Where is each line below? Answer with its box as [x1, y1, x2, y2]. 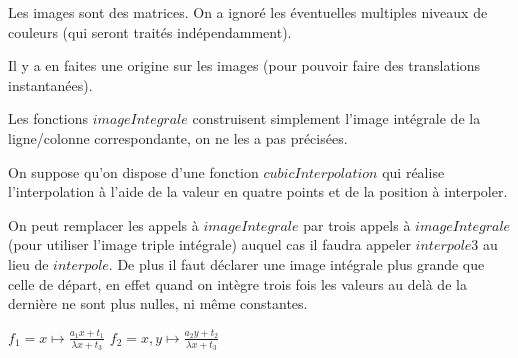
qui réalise [382, 161, 445, 182]
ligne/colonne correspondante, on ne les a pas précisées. [8, 127, 348, 148]
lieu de [8, 253, 49, 274]
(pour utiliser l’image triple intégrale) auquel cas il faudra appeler [8, 234, 411, 255]
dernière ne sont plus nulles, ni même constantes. [8, 293, 308, 314]
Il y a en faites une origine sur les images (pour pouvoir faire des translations [8, 55, 481, 76]
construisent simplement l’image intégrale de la [192, 108, 481, 129]
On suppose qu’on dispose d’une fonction [8, 161, 259, 182]
